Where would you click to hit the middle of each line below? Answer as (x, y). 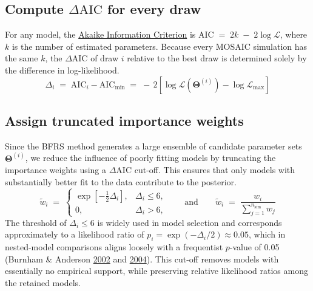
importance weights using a (56, 170)
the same (22, 58)
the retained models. (43, 282)
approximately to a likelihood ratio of (75, 234)
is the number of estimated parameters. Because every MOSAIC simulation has (160, 46)
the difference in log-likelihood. (62, 70)
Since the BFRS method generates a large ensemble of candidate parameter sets (153, 145)
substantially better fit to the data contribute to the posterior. (121, 182)
